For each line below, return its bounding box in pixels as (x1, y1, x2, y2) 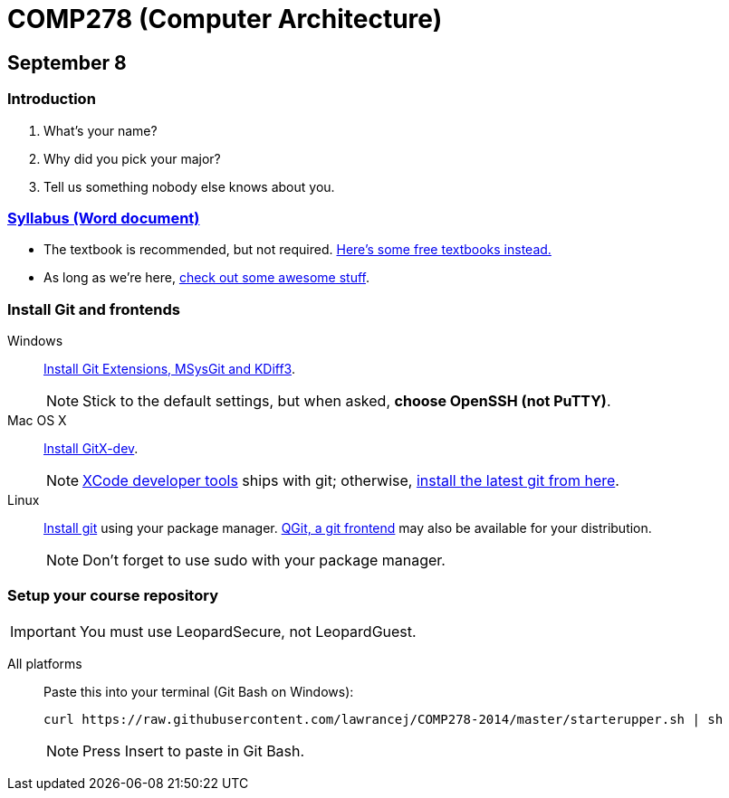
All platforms (7, 655, 82, 671)
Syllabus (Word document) (7, 208, 200, 227)
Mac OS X (7, 413, 67, 429)
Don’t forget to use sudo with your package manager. (82, 551, 446, 570)
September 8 (7, 51, 127, 74)
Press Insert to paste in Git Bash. (82, 741, 305, 760)
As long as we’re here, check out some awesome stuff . (43, 270, 369, 286)
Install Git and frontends (7, 299, 180, 318)
